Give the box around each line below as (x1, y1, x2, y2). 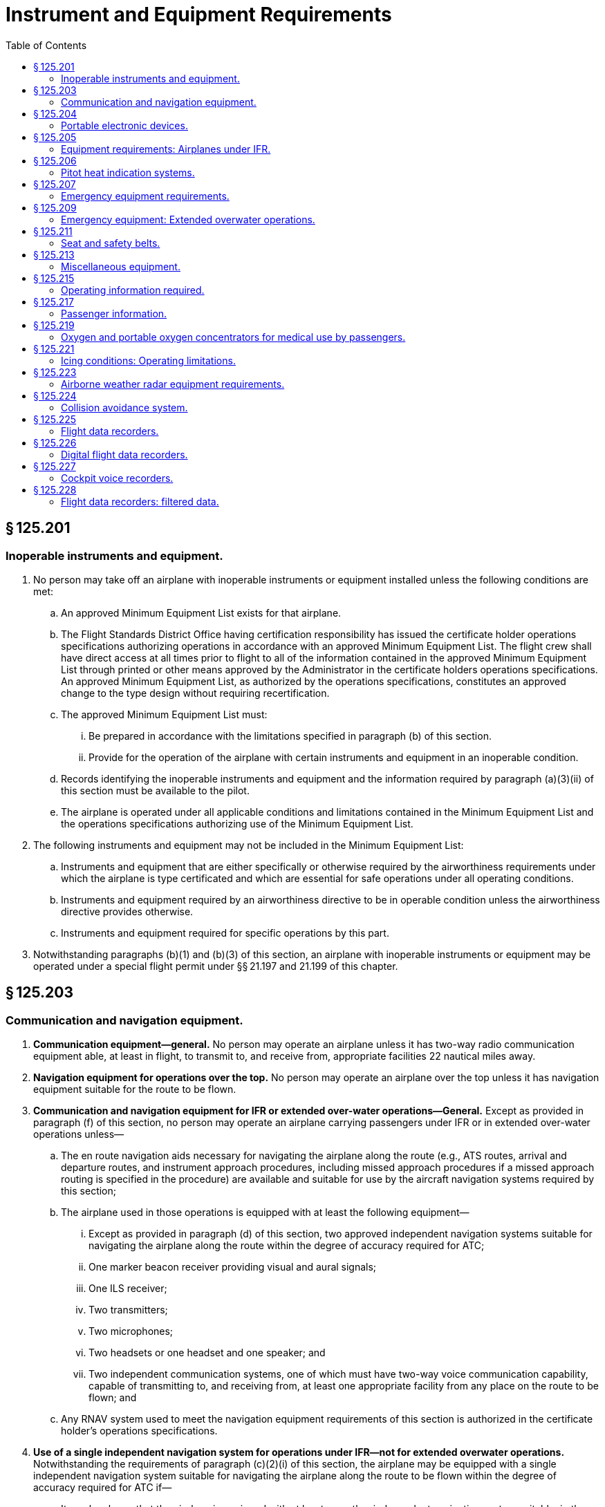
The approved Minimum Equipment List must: (61, 708, 268, 720)
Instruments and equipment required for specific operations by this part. (61, 926, 389, 939)
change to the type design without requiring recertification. (61, 686, 330, 699)
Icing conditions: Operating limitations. (61, 354, 236, 366)
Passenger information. (61, 307, 167, 319)
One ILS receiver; (89, 1282, 167, 1295)
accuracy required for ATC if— (33, 1481, 172, 1494)
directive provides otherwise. (61, 905, 194, 917)
